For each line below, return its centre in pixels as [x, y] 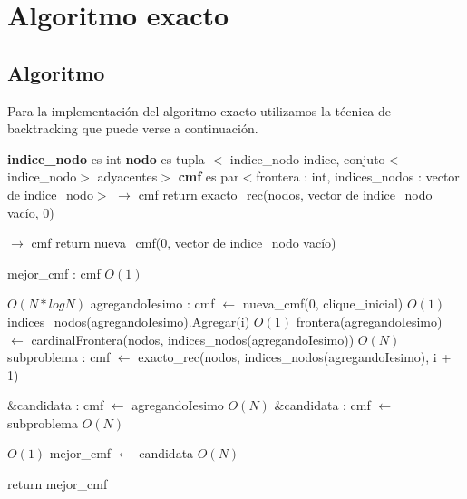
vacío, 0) [31, 212]
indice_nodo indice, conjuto [307, 158]
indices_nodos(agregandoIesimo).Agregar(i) [129, 321]
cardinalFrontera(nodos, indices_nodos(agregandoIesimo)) [193, 339]
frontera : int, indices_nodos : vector [358, 176]
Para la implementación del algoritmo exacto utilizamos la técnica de [199, 110]
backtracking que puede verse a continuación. [133, 128]
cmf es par [209, 176]
